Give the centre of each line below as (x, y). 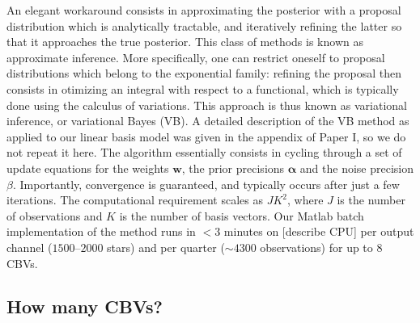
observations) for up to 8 (321, 247)
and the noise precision (357, 168)
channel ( (30, 247)
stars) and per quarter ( (166, 247)
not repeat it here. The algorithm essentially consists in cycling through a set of (204, 152)
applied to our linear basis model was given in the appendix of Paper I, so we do (206, 136)
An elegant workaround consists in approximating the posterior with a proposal (204, 10)
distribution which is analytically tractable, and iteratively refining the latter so (204, 25)
